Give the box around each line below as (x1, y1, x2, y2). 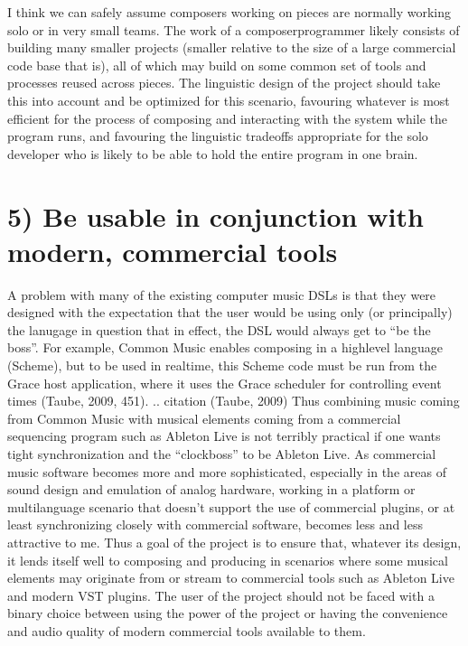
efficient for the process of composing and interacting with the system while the (7, 108, 447, 127)
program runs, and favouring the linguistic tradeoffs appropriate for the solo (7, 126, 428, 145)
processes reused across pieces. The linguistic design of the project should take (7, 73, 441, 92)
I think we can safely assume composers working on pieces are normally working (7, 3, 451, 21)
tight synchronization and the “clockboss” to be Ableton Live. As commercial (7, 445, 436, 463)
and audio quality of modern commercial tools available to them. (7, 621, 366, 640)
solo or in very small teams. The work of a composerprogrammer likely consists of (7, 20, 460, 39)
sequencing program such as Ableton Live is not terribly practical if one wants (7, 426, 441, 445)
